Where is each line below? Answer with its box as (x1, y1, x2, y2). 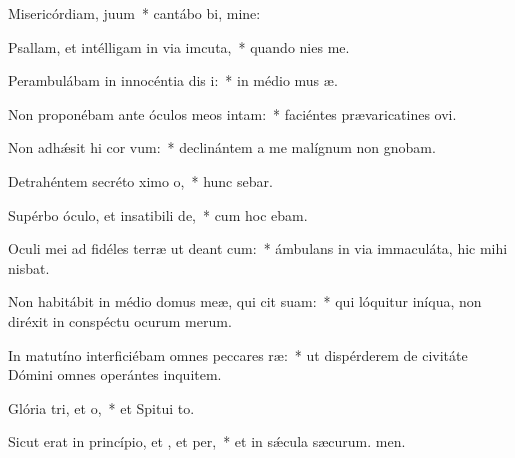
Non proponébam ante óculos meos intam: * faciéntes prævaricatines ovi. (8, 103, 457, 124)
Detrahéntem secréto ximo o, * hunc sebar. (8, 170, 273, 191)
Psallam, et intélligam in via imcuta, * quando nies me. (8, 36, 350, 57)
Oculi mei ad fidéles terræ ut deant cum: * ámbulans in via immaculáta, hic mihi (8, 238, 508, 259)
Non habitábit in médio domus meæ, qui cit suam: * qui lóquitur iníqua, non (8, 291, 482, 312)
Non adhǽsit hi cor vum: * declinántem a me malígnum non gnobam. (8, 137, 436, 158)
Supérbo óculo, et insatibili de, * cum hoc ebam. (8, 204, 308, 225)
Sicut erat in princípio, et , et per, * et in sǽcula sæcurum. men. (8, 431, 406, 452)
